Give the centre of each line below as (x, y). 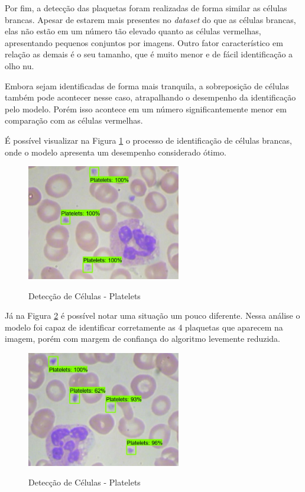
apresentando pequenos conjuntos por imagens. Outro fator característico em (144, 42)
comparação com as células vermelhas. (74, 120)
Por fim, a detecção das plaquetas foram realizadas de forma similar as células (146, 8)
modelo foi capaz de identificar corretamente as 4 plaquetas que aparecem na (144, 327)
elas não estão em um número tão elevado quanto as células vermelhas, (133, 31)
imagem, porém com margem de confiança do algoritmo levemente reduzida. (142, 339)
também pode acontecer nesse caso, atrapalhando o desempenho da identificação (150, 97)
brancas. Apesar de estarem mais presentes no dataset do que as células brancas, (150, 19)
